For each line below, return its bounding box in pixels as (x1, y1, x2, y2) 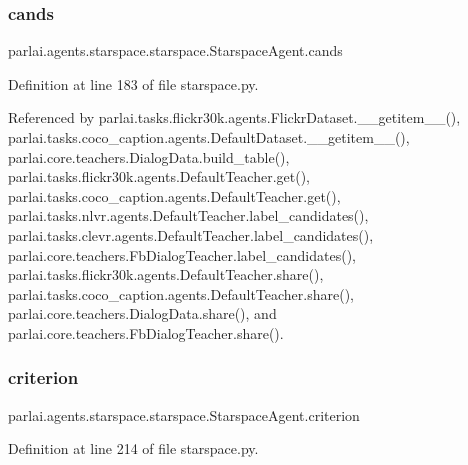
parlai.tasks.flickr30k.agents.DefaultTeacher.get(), (8, 166, 310, 187)
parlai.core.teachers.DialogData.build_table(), (8, 146, 290, 167)
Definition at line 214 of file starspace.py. (8, 438, 259, 459)
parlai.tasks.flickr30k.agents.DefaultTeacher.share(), (8, 264, 324, 285)
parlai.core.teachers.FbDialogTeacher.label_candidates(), (8, 244, 357, 265)
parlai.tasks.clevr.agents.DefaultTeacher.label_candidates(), (8, 224, 374, 245)
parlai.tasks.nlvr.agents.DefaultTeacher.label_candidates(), (8, 205, 369, 226)
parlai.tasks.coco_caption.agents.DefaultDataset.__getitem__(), (8, 127, 410, 147)
